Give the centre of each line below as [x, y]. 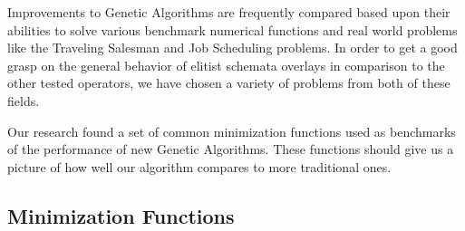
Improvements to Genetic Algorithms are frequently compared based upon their [229, 12]
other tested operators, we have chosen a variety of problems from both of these [229, 83]
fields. [24, 100]
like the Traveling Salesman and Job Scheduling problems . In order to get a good [232, 48]
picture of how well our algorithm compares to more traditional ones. [199, 166]
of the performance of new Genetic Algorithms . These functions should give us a [231, 149]
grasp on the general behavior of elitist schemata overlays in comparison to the [226, 65]
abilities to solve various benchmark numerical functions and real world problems [232, 29]
